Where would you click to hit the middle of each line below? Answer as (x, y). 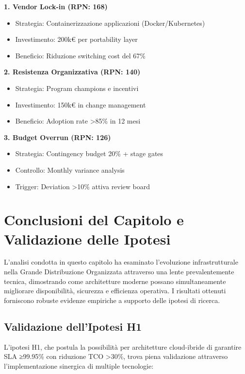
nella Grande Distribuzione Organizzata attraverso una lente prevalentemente (119, 272)
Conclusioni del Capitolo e (94, 220)
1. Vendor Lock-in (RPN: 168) (56, 6)
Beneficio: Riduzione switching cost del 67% (80, 55)
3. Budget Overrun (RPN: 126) (57, 137)
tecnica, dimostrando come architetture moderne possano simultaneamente (115, 281)
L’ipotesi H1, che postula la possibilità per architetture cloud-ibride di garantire (123, 347)
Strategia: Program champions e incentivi (77, 88)
